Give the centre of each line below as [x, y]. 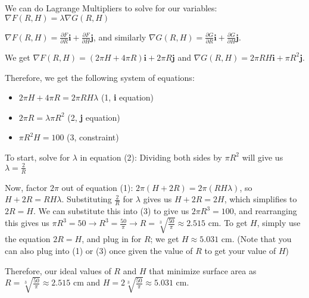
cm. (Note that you [256, 239]
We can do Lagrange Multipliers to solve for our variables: [111, 8]
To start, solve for [38, 157]
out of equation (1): [97, 187]
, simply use [279, 223]
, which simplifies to [260, 199]
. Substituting [87, 199]
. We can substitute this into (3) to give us [111, 211]
